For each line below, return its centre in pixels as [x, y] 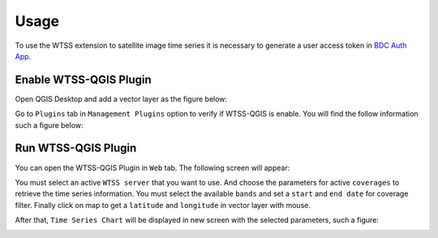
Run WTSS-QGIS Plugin [76, 149]
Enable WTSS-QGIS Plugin [83, 80]
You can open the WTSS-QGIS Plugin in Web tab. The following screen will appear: [152, 168]
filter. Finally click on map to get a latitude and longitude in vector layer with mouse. [163, 205]
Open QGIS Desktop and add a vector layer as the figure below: [121, 99]
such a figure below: [49, 125]
